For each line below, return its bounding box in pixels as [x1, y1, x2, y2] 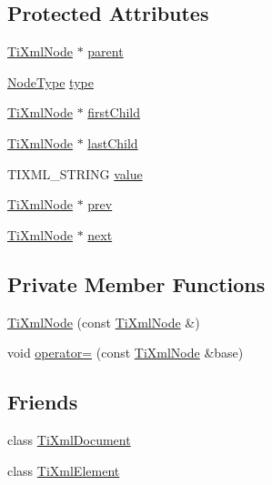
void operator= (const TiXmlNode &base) [7, 343, 244, 362]
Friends [7, 388, 78, 416]
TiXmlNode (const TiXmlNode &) [7, 312, 200, 331]
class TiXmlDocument [7, 429, 131, 449]
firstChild [87, 103, 140, 122]
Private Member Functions [7, 269, 266, 298]
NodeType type [7, 72, 94, 91]
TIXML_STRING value [7, 164, 143, 183]
